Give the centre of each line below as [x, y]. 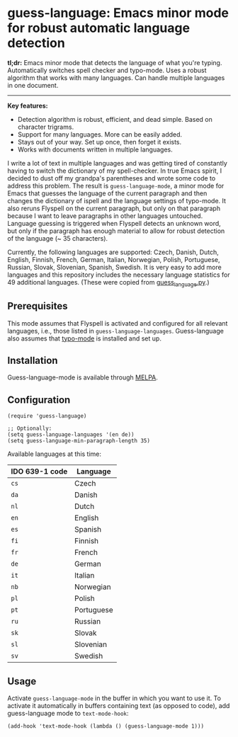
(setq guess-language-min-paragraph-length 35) [79, 441]
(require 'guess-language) [47, 416]
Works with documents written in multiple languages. [95, 149]
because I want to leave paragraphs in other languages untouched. [105, 216]
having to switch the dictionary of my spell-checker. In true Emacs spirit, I [114, 171]
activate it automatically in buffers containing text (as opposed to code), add [119, 705]
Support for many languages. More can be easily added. [100, 134]
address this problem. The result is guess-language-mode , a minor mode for [116, 185]
